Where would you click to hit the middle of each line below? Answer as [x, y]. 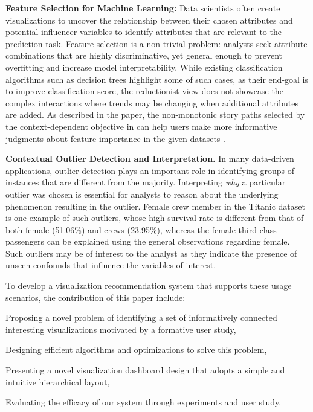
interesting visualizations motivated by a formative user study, [121, 329]
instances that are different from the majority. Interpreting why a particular [146, 182]
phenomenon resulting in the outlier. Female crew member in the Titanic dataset [155, 206]
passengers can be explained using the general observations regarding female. [148, 241]
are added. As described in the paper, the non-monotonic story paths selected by [155, 114]
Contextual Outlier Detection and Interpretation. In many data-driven [150, 159]
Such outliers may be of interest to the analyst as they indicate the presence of [151, 253]
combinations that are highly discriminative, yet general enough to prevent [144, 55]
